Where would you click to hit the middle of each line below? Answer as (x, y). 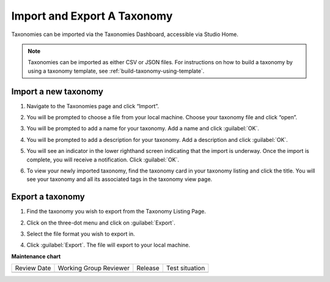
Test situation (185, 268)
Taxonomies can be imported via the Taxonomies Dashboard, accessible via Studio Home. (125, 34)
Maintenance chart (36, 256)
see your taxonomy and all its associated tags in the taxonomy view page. (119, 179)
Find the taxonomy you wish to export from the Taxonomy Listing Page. (116, 212)
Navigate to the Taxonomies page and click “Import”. (93, 106)
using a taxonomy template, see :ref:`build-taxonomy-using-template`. (116, 71)
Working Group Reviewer (94, 268)
